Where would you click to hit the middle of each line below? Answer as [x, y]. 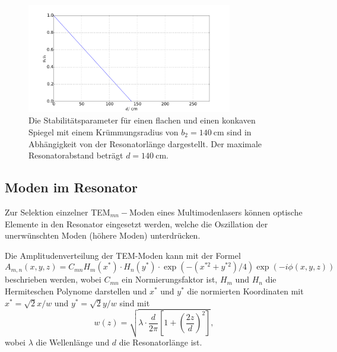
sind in [239, 132]
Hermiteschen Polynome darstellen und [76, 291]
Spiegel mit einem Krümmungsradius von [104, 132]
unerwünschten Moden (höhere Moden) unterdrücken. [103, 235]
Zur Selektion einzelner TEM [58, 212]
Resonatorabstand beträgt [76, 155]
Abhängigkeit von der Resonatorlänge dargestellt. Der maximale [145, 143]
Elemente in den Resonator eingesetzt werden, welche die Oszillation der [136, 223]
